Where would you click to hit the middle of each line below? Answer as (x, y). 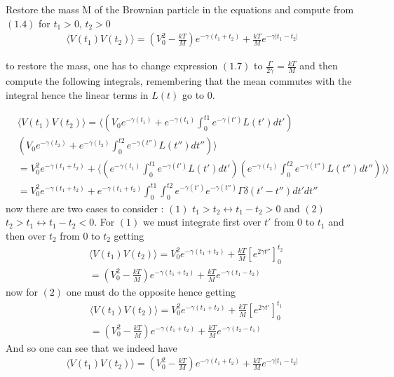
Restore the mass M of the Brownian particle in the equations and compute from (180, 9)
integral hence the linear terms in (77, 94)
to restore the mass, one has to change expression (112, 66)
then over (26, 235)
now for (22, 291)
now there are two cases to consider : (85, 208)
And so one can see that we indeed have (91, 347)
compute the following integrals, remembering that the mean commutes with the (179, 81)
